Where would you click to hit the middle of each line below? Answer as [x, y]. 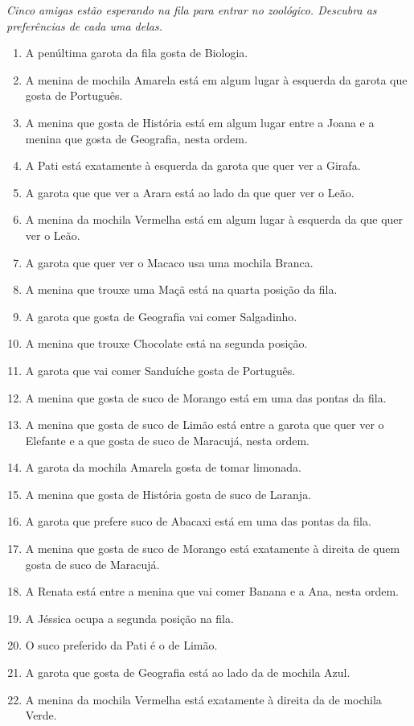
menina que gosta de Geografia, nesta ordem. [136, 138]
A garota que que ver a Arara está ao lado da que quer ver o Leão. [190, 192]
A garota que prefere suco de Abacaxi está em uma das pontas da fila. [198, 521]
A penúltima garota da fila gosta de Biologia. [137, 53]
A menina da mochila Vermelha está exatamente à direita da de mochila [203, 699]
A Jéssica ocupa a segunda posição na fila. [129, 618]
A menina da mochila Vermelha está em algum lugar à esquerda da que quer [214, 219]
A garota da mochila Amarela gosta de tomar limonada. [163, 467]
